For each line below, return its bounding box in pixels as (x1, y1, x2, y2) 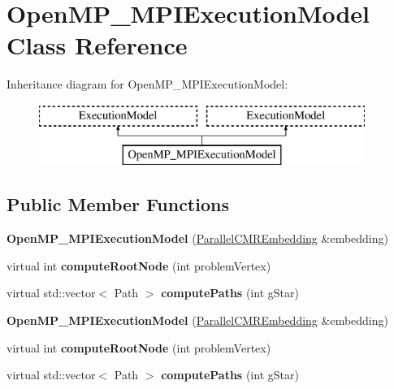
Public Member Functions (6, 192, 229, 217)
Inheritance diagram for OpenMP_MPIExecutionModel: (6, 76, 288, 93)
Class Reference (6, 28, 188, 62)
